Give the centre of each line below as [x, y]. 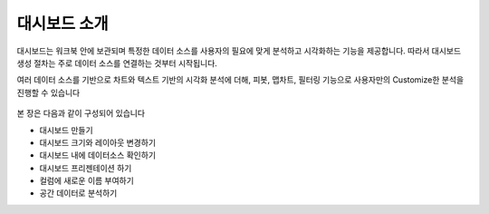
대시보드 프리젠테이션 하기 [86, 168]
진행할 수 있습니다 [48, 92]
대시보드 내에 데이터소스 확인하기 [98, 155]
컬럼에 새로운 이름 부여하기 [87, 180]
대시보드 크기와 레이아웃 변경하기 [98, 142]
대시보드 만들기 [67, 130]
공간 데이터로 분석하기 [78, 193]
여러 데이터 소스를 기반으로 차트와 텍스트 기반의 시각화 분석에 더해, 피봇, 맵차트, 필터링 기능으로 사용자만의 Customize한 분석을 [240, 80]
